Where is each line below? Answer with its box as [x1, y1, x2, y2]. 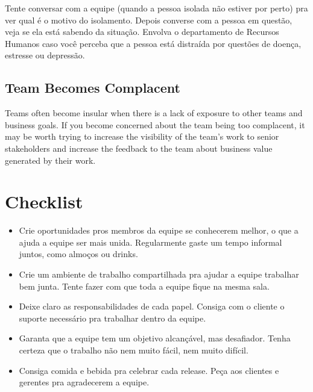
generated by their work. [5, 154, 96, 166]
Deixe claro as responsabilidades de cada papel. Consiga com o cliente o [19, 300, 285, 313]
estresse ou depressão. [5, 49, 85, 61]
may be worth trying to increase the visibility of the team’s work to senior [5, 130, 279, 143]
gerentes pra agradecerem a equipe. [19, 376, 150, 388]
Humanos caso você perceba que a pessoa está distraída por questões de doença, [5, 37, 302, 49]
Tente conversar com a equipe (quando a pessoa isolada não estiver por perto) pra [5, 2, 308, 14]
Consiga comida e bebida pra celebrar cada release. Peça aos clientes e [19, 364, 279, 376]
